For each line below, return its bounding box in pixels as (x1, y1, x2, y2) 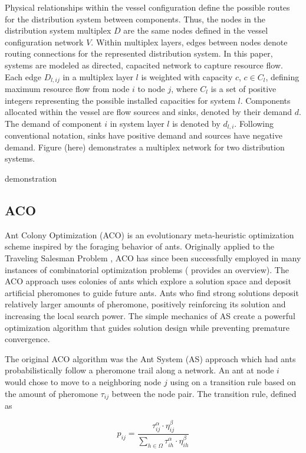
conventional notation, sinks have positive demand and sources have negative (5, 129, 282, 142)
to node (137, 83, 165, 95)
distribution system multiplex (5, 24, 111, 37)
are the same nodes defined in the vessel (123, 24, 268, 37)
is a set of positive (210, 83, 277, 95)
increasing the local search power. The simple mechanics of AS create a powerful (5, 309, 295, 321)
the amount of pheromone (5, 387, 98, 399)
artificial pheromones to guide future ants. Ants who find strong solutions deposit (5, 286, 299, 298)
